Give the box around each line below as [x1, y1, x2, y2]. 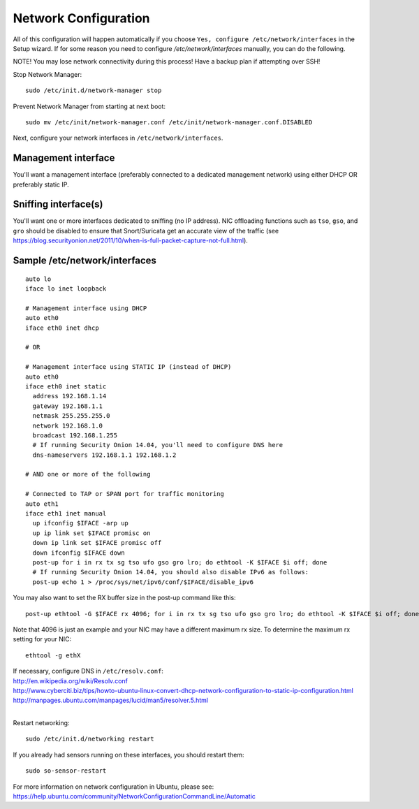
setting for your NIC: [13, 635, 72, 643]
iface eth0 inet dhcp [25, 323, 99, 332]
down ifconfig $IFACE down [32, 548, 125, 557]
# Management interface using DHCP [25, 304, 147, 312]
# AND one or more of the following [25, 470, 151, 479]
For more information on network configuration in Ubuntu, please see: [13, 782, 214, 791]
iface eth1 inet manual [25, 510, 107, 518]
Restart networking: [13, 719, 70, 727]
